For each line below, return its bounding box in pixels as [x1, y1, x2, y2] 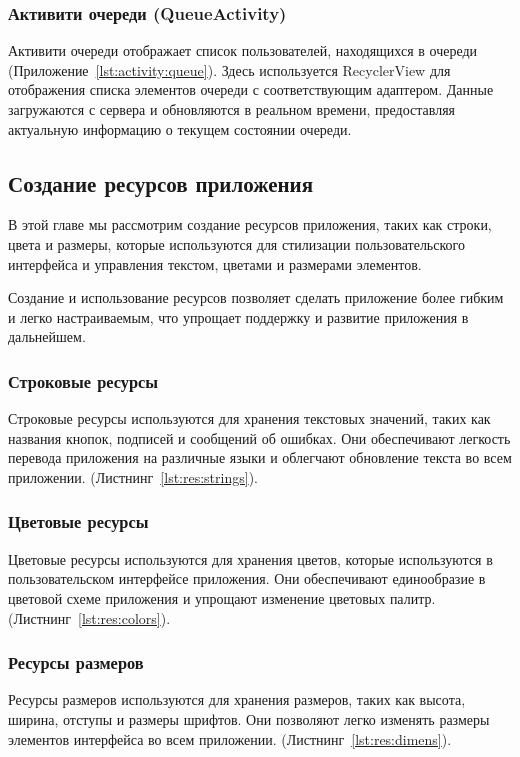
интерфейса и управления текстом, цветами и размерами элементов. [8, 253, 422, 274]
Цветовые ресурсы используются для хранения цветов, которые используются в [8, 548, 493, 569]
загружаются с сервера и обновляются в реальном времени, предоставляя [8, 99, 456, 119]
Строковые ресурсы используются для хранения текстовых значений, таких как [8, 408, 491, 429]
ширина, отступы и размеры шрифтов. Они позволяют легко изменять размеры [8, 708, 490, 729]
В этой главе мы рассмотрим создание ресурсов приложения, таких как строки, [8, 214, 492, 235]
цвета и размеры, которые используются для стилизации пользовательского [8, 233, 465, 254]
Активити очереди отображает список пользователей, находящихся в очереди [8, 40, 478, 61]
